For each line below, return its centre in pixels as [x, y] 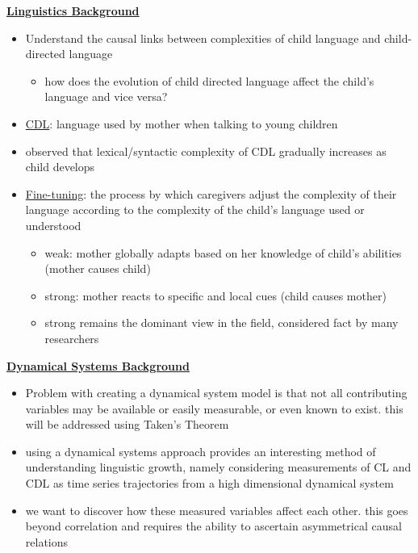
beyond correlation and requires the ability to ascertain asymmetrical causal [213, 526]
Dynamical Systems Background [98, 365]
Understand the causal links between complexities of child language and [203, 38]
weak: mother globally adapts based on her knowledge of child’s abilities [223, 252]
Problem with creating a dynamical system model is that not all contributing [216, 393]
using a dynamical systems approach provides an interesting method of [201, 451]
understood [53, 225]
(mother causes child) [98, 268]
